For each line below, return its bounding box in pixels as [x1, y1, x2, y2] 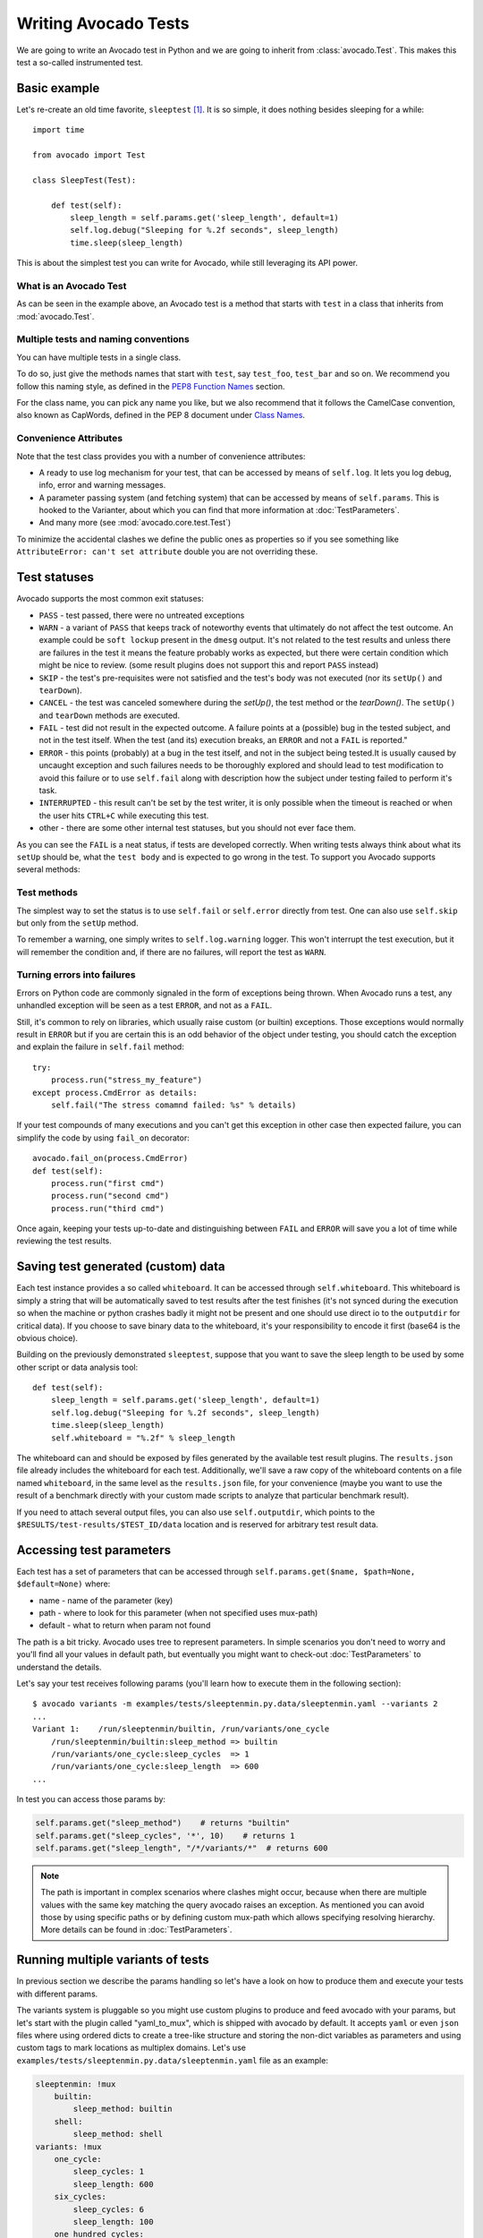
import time [32, 125, 85, 135]
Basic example [16, 81, 100, 96]
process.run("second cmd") [50, 1191, 170, 1201]
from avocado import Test [32, 150, 147, 160]
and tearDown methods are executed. [38, 710, 181, 721]
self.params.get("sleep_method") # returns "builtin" [35, 1818, 291, 1828]
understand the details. [16, 1661, 102, 1672]
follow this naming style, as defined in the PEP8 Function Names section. [16, 380, 285, 391]
